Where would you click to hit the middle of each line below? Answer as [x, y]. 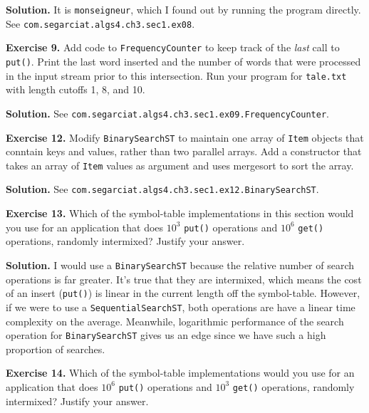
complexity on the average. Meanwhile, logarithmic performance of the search [175, 321]
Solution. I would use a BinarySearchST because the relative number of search [180, 265]
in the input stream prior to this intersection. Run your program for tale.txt [176, 75]
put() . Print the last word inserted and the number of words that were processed [183, 61]
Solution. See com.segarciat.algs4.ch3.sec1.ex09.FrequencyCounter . [168, 113]
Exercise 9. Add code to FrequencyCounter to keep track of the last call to [173, 47]
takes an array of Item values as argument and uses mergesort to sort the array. [180, 165]
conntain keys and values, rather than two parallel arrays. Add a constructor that [184, 151]
